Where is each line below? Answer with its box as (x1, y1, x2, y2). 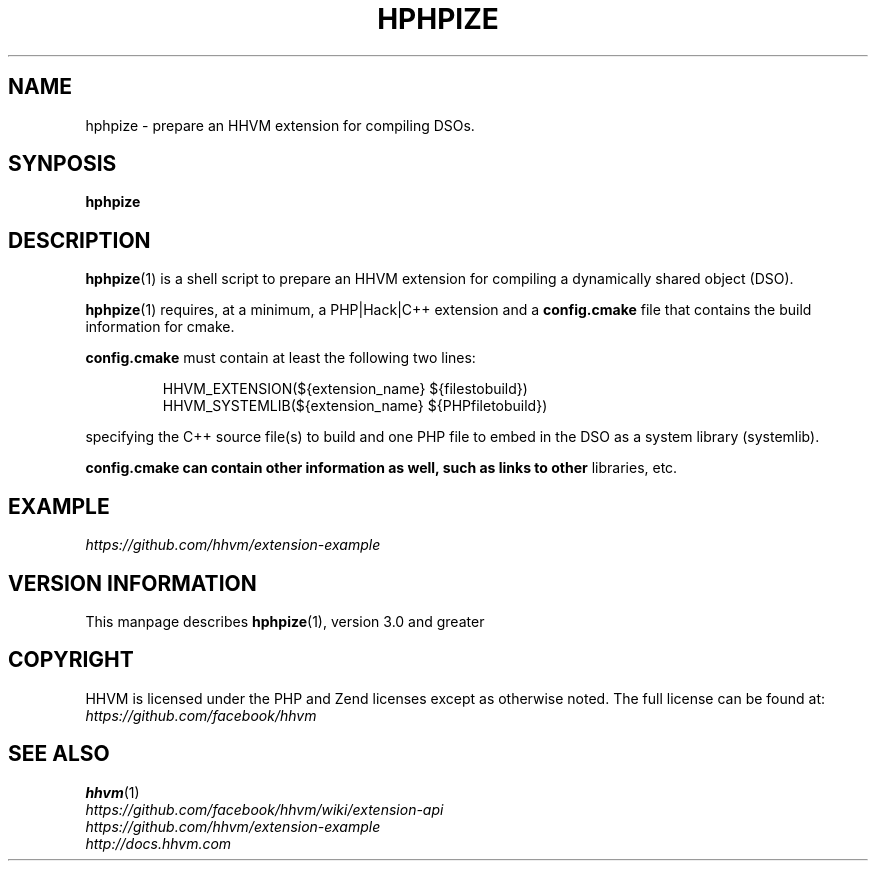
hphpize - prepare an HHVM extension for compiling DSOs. (85, 116, 475, 134)
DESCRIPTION (8, 227, 151, 253)
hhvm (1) (85, 783, 140, 801)
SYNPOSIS (8, 151, 117, 177)
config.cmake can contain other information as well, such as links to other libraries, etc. (85, 459, 678, 477)
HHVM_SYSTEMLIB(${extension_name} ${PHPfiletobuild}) (162, 397, 548, 415)
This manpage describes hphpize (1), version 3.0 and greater (85, 612, 485, 630)
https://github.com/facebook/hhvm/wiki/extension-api (85, 800, 444, 818)
